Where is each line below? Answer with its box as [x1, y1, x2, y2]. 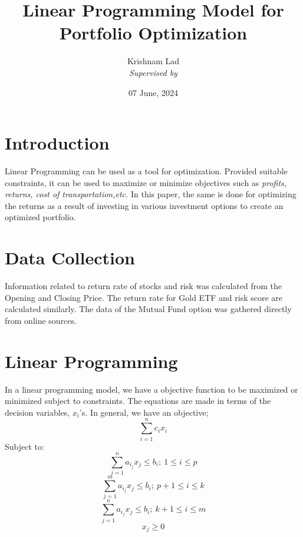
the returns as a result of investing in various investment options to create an [5, 199, 284, 211]
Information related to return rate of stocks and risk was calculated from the [5, 280, 282, 292]
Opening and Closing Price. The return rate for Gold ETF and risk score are [5, 291, 283, 303]
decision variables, [5, 406, 70, 418]
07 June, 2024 [128, 86, 179, 98]
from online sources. [5, 314, 77, 326]
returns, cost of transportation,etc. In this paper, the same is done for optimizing [5, 188, 297, 200]
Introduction [5, 131, 110, 155]
